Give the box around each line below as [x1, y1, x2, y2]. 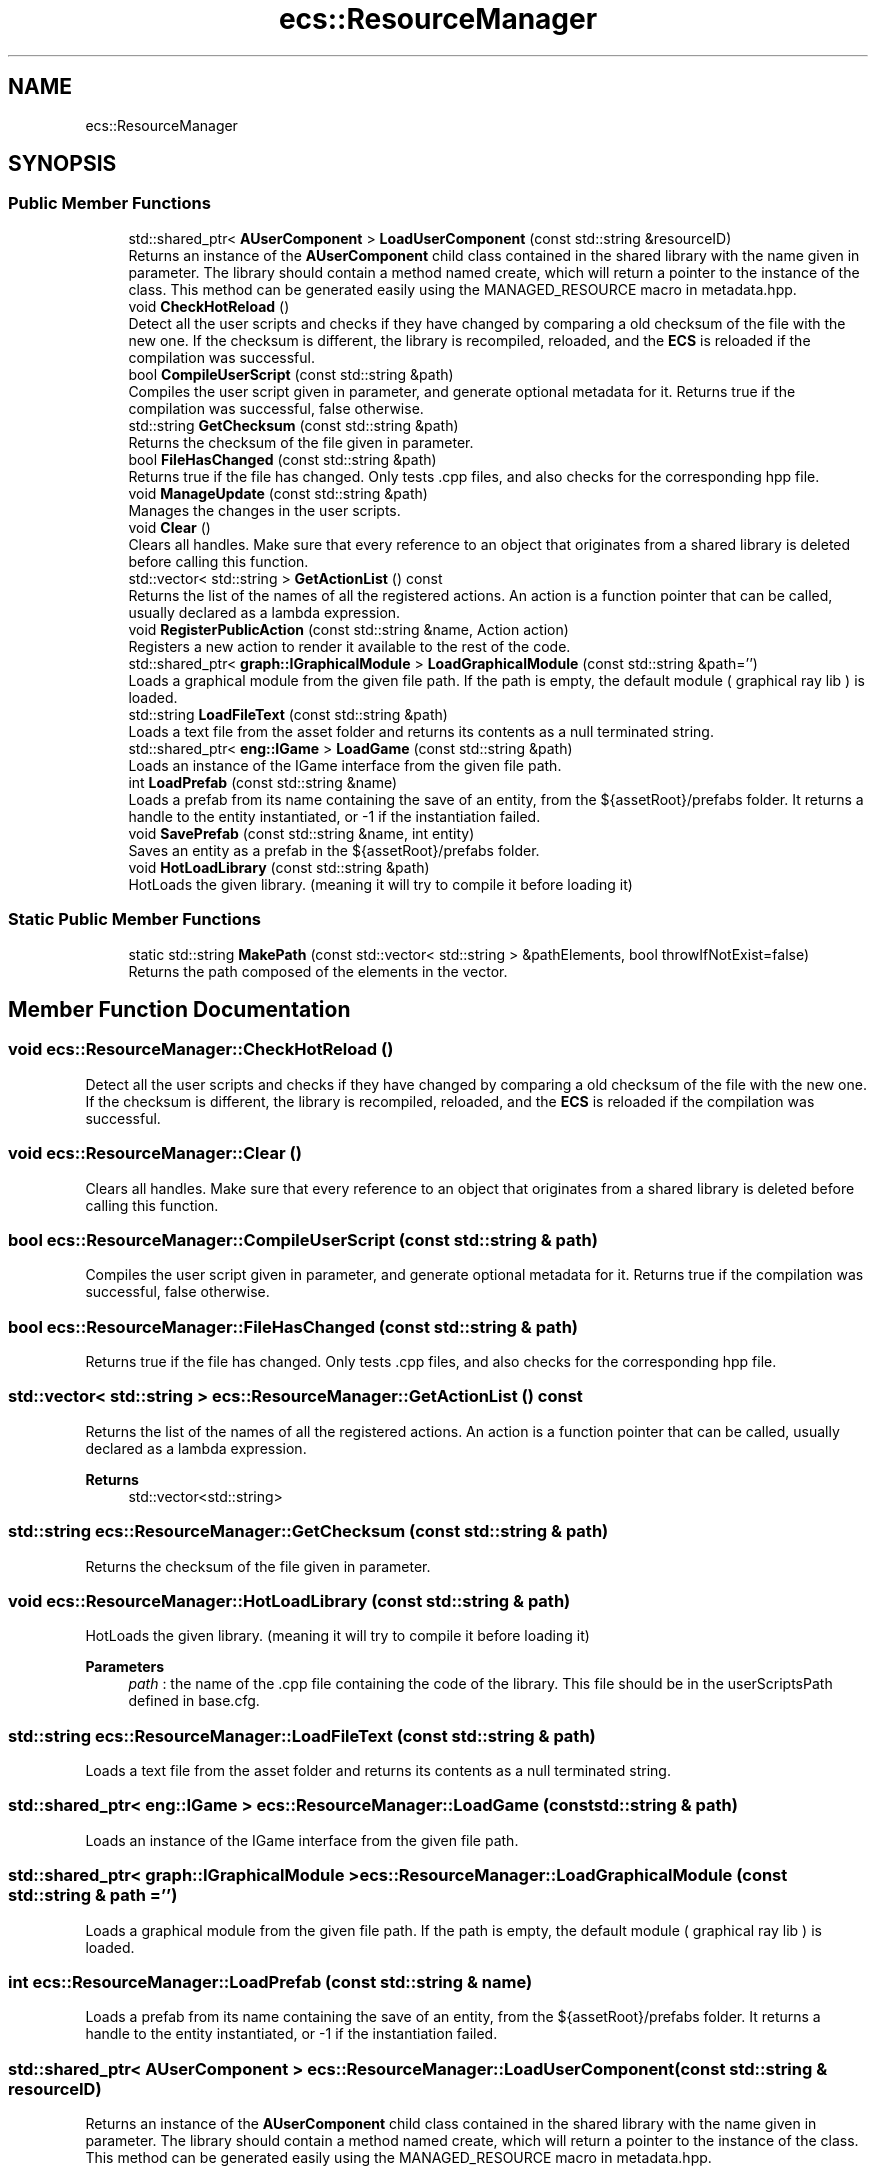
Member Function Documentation [8, 996, 351, 1022]
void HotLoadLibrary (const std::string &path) [128, 858, 430, 876]
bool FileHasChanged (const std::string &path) [128, 450, 437, 468]
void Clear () [128, 518, 211, 536]
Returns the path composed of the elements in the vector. [128, 962, 508, 980]
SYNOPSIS [8, 151, 117, 177]
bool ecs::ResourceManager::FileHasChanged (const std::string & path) [8, 1316, 578, 1337]
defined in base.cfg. [128, 1692, 260, 1710]
